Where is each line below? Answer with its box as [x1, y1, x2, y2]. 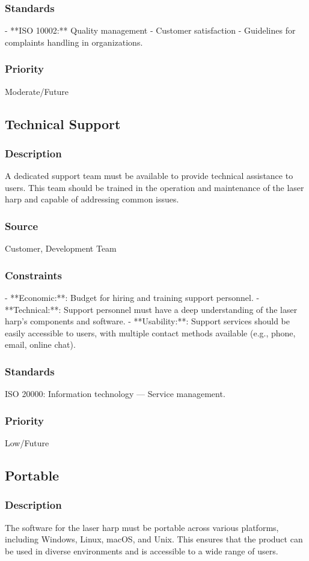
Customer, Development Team [5, 242, 117, 255]
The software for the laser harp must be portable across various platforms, [5, 521, 279, 533]
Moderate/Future [5, 85, 69, 97]
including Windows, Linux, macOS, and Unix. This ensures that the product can [5, 533, 303, 545]
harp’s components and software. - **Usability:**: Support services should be [5, 315, 290, 327]
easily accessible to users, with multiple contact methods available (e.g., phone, [5, 326, 296, 339]
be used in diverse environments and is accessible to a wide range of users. [5, 544, 278, 557]
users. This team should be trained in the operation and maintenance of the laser [5, 181, 304, 193]
